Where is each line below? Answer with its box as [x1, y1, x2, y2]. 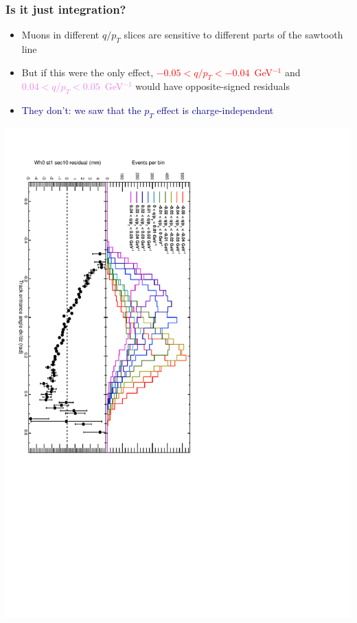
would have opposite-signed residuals [135, 79, 290, 93]
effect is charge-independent [157, 103, 274, 117]
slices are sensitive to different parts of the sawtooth [124, 27, 343, 42]
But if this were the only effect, [21, 65, 154, 79]
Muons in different [21, 27, 100, 42]
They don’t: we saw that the [21, 103, 141, 117]
